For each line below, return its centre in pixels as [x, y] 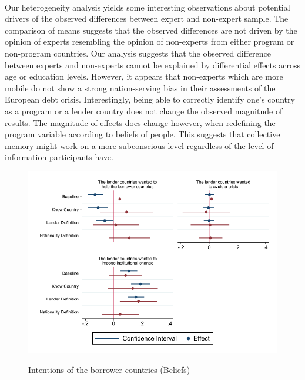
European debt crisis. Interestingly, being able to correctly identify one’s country [150, 99]
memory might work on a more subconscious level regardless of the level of [139, 145]
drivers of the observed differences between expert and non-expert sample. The [147, 19]
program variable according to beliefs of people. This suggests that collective [143, 134]
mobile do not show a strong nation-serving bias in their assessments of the [140, 87]
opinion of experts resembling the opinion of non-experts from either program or [150, 42]
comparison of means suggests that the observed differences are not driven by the [151, 30]
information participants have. [59, 157]
